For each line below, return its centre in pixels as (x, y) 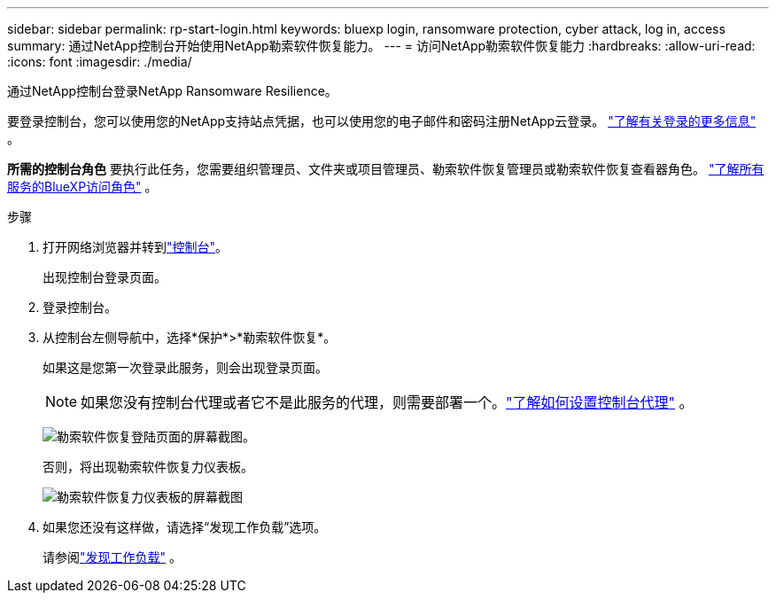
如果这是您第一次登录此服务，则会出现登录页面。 (185, 367)
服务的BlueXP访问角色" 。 (82, 187)
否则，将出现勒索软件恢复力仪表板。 (148, 467)
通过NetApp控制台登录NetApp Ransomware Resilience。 (172, 91)
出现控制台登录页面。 (105, 277)
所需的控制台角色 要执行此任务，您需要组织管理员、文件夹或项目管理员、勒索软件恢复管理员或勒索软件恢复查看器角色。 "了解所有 (386, 169)
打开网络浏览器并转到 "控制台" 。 (136, 247)
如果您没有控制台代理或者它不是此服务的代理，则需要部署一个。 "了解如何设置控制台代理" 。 (387, 402)
